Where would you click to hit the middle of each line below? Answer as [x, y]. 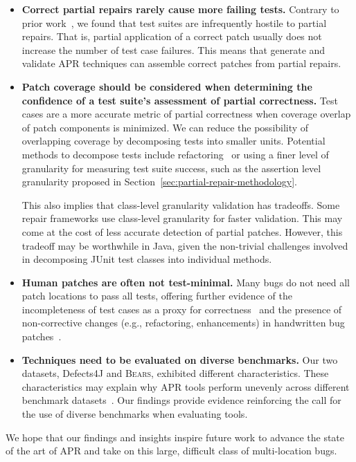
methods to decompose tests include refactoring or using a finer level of [175, 154]
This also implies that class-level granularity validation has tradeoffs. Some [181, 204]
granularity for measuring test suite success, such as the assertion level [171, 168]
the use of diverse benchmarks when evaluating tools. [135, 414]
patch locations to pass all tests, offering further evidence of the [157, 296]
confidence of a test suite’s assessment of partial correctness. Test [180, 100]
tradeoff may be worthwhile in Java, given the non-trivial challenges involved [185, 245]
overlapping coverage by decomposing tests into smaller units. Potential [173, 141]
